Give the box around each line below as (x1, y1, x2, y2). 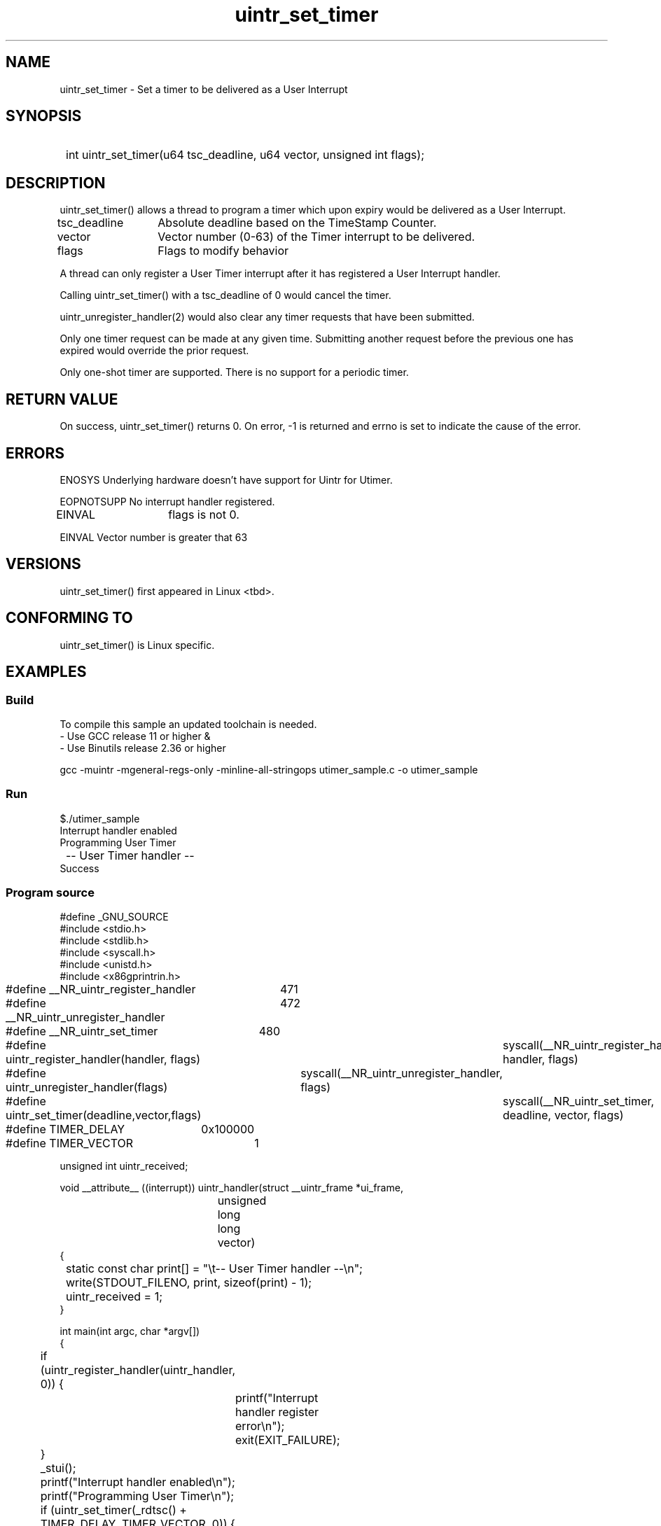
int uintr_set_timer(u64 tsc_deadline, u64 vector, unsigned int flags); (66, 148, 424, 162)
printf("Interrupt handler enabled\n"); (40, 1475, 235, 1490)
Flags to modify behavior (158, 244, 289, 258)
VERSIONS (6, 555, 81, 573)
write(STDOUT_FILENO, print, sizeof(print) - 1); (66, 1275, 312, 1290)
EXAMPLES (6, 663, 87, 681)
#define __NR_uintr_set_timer (6, 1024, 158, 1039)
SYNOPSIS (6, 107, 82, 125)
